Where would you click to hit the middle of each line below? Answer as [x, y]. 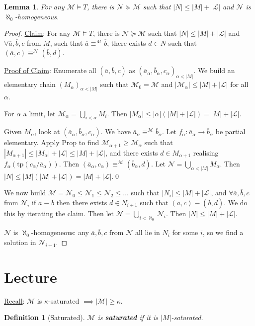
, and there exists [131, 152]
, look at [47, 131]
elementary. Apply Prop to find [52, 142]
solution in [20, 242]
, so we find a [223, 232]
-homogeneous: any [60, 232]
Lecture [31, 277]
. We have [116, 131]
